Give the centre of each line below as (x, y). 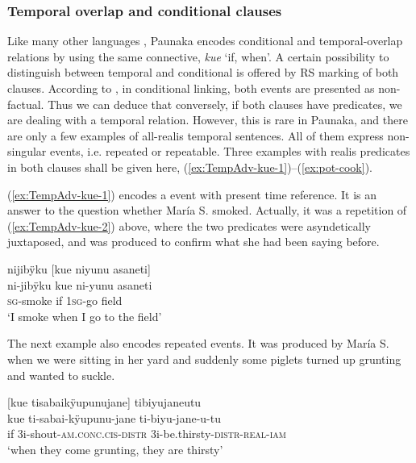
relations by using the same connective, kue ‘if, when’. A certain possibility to (198, 56)
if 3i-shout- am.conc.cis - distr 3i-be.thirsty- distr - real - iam (147, 434)
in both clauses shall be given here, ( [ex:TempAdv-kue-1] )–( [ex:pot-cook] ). (190, 167)
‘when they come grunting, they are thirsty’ (115, 449)
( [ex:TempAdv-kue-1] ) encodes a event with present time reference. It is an (192, 194)
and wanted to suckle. (61, 375)
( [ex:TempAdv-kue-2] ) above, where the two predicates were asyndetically (189, 225)
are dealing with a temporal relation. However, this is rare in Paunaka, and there (208, 120)
